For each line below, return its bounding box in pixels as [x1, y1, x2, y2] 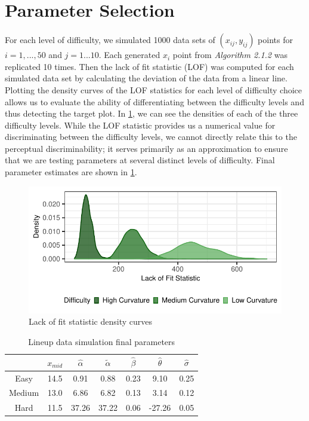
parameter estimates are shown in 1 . [5, 166, 137, 178]
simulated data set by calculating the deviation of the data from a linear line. [5, 72, 288, 84]
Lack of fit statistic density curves [29, 315, 153, 328]
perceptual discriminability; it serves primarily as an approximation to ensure [5, 142, 288, 154]
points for [258, 33, 293, 46]
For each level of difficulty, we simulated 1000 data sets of [5, 33, 215, 46]
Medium [9, 386, 39, 399]
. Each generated [98, 48, 160, 61]
